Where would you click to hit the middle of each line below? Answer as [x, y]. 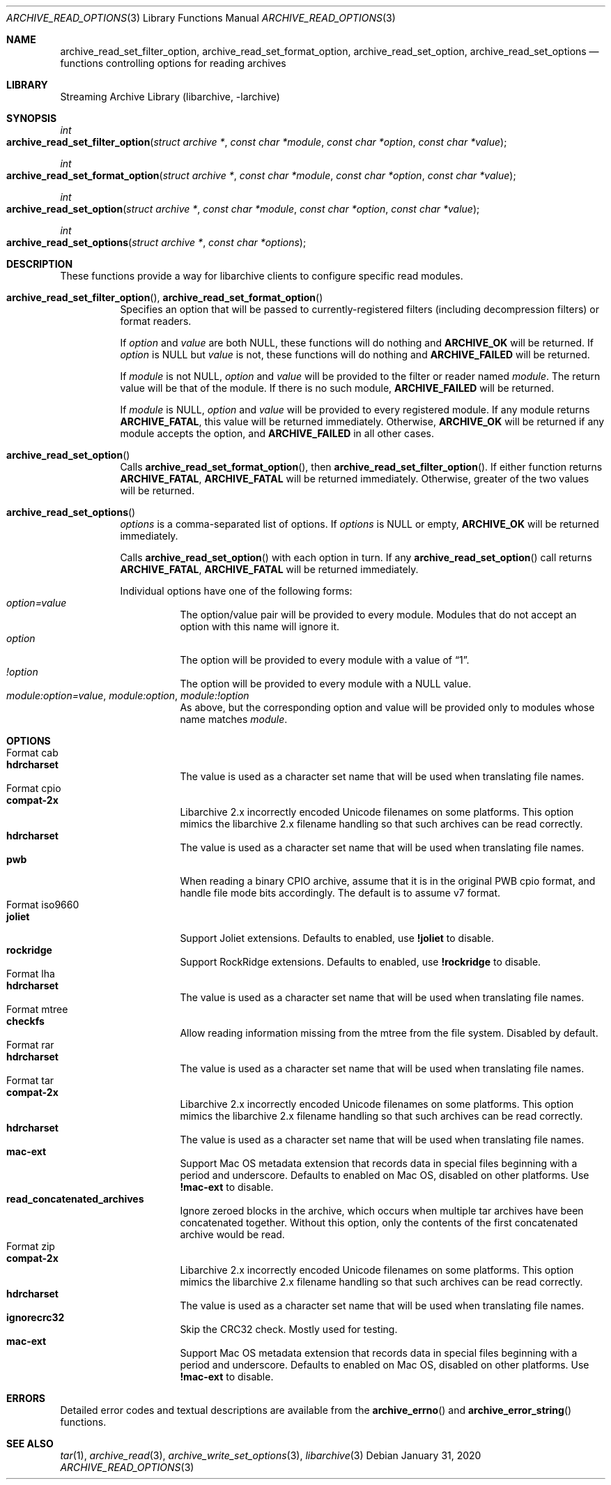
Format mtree [37, 1009]
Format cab [32, 753]
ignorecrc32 [36, 1317]
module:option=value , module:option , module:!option [128, 695]
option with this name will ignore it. [260, 626]
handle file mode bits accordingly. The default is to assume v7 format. [340, 893]
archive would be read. [232, 1234]
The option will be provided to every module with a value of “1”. [325, 660]
